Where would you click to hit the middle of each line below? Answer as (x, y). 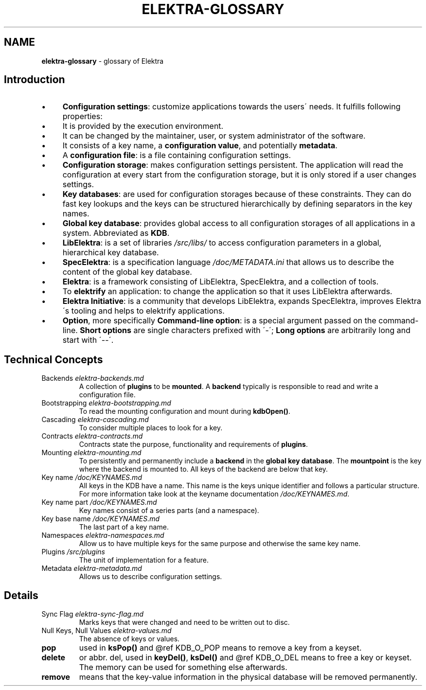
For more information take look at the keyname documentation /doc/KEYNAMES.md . (214, 494)
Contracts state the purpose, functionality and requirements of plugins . (193, 444)
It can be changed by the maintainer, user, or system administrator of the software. (214, 136)
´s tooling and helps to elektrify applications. (143, 311)
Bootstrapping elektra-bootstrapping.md (106, 403)
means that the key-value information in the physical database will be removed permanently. (248, 677)
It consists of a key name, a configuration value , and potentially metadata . (200, 146)
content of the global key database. (127, 272)
